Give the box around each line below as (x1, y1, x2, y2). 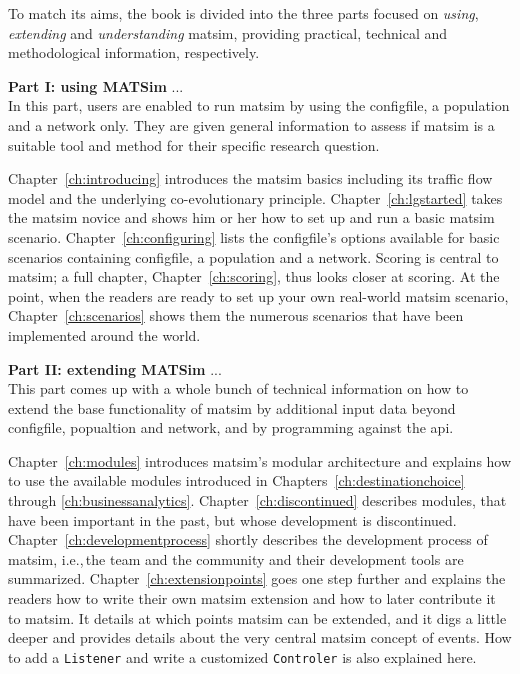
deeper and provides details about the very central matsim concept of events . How (8, 627, 512, 648)
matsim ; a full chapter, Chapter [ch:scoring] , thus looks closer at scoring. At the (8, 266, 500, 287)
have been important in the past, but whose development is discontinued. (8, 509, 457, 530)
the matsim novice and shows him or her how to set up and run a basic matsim (8, 207, 495, 228)
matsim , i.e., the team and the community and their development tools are (8, 548, 464, 569)
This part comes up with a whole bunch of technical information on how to (8, 378, 469, 399)
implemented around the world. (8, 324, 201, 345)
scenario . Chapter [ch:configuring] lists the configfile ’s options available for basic (8, 226, 500, 247)
